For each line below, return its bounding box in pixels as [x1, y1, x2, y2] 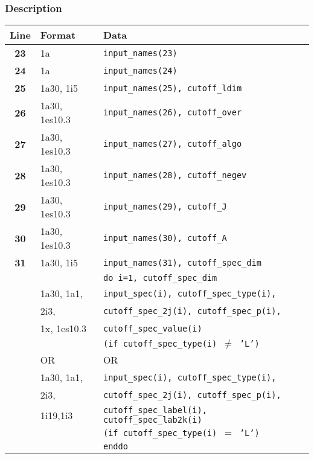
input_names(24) [103, 65, 178, 75]
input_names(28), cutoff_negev [103, 170, 247, 181]
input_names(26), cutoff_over [103, 108, 242, 118]
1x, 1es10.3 [40, 321, 86, 336]
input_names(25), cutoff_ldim [103, 83, 242, 93]
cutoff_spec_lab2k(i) [103, 415, 202, 425]
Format [40, 28, 76, 42]
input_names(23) [103, 48, 178, 58]
